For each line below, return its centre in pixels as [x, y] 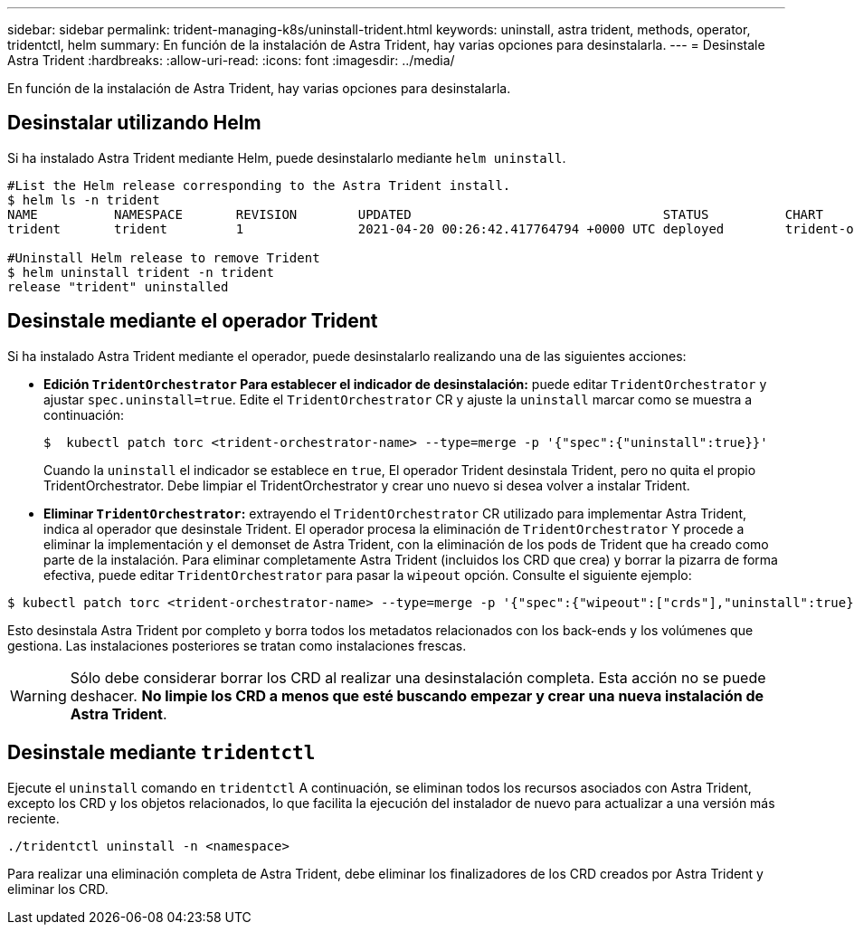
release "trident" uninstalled [118, 286]
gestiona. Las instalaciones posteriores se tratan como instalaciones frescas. [237, 645]
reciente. [33, 818]
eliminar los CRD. [58, 889]
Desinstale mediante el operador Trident [193, 321]
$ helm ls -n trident [84, 200]
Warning [38, 695]
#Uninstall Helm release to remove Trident [164, 257]
